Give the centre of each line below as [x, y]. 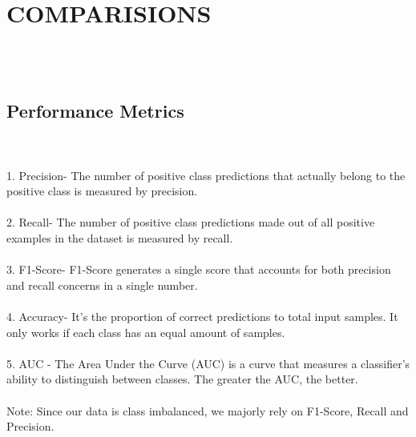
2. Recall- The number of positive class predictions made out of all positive [191, 222]
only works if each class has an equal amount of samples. [146, 332]
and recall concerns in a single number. [102, 285]
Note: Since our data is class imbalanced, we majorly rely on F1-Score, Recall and [208, 410]
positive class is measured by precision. [102, 191]
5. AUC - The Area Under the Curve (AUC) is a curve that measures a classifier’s [208, 363]
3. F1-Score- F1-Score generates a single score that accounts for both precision [199, 269]
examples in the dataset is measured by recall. [120, 238]
